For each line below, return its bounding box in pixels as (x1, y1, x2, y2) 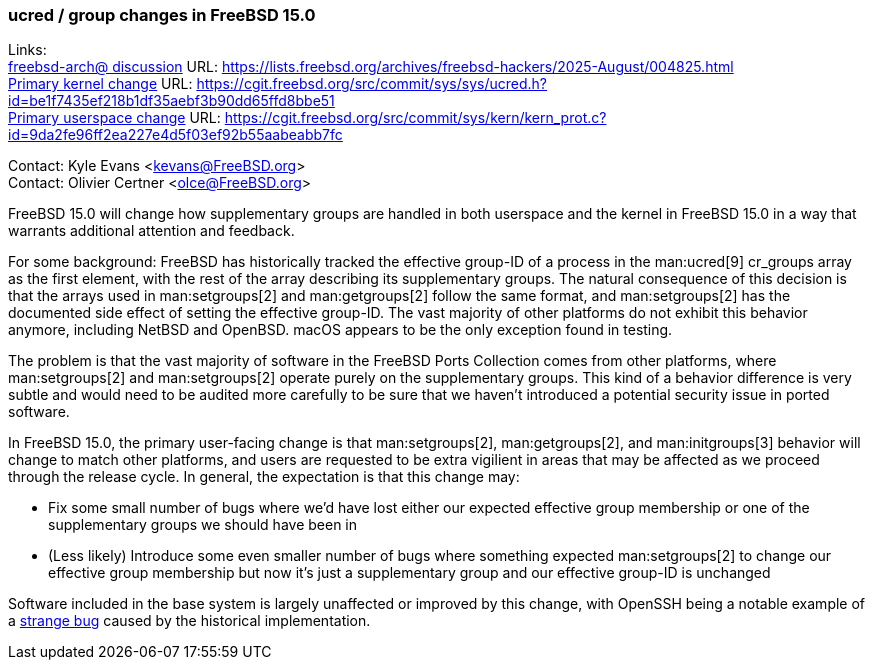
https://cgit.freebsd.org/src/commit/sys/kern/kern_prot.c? (224, 109, 607, 127)
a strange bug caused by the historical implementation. (8, 612, 371, 630)
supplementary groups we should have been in (48, 516, 358, 534)
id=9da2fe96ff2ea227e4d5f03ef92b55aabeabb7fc (8, 126, 343, 144)
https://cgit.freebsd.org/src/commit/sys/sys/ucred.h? (196, 75, 547, 93)
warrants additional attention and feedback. (8, 222, 295, 240)
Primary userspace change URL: (8, 109, 221, 127)
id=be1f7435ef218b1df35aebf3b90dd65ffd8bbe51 (8, 92, 335, 110)
